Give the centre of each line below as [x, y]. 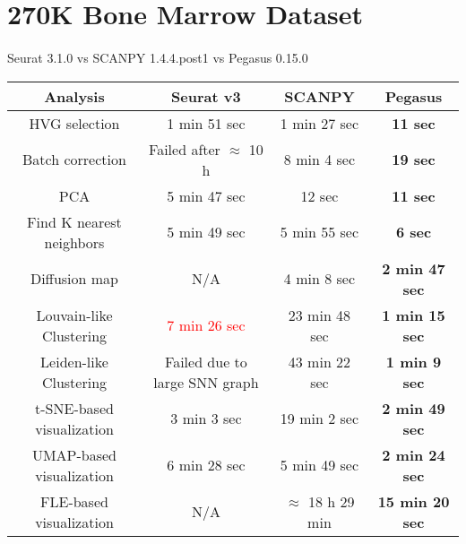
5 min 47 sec [206, 195]
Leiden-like [74, 361]
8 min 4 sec [319, 160]
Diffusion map [74, 279]
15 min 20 [414, 501]
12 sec [319, 195]
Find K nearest [74, 221]
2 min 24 [414, 454]
